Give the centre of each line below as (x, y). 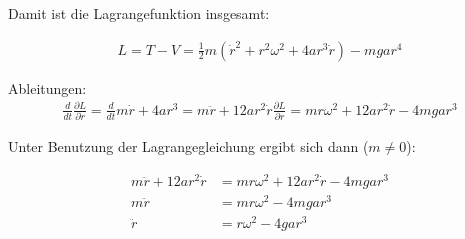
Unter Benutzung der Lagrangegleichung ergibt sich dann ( (188, 146)
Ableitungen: (47, 87)
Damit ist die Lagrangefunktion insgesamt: (139, 13)
